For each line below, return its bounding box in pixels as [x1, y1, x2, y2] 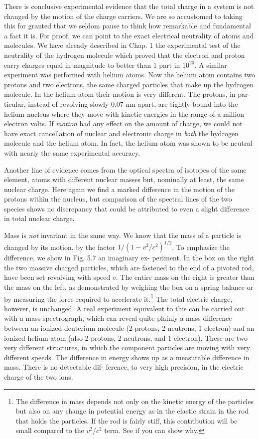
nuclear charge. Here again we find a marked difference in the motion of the [4, 184, 235, 194]
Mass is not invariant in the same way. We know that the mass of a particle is [4, 230, 242, 240]
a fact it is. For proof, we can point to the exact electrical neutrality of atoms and [4, 30, 254, 40]
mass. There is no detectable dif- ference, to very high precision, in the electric [4, 362, 244, 372]
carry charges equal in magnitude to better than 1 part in [4, 59, 180, 70]
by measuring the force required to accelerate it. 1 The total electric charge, [4, 292, 233, 304]
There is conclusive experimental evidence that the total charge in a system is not [4, 1, 254, 11]
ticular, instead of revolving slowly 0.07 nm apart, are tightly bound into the [4, 98, 238, 109]
